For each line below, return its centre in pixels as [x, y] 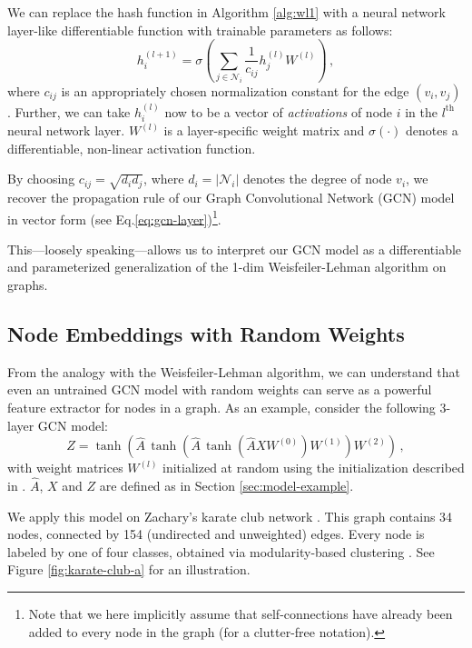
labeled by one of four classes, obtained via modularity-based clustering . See [221, 551]
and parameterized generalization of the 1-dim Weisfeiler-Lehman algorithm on [227, 267]
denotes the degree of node [317, 179]
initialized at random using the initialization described [314, 468]
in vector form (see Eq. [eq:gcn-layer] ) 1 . [114, 217]
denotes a [432, 130]
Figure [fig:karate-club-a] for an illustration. [129, 569]
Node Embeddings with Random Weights [206, 334]
